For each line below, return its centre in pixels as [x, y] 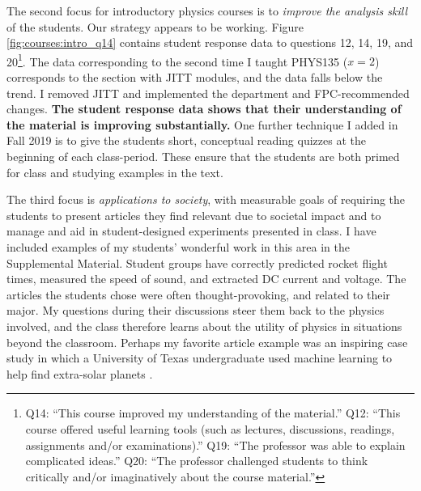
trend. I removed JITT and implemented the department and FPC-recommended [208, 93]
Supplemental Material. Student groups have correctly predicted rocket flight [197, 262]
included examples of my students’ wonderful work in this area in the [178, 246]
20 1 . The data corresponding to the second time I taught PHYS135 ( [177, 60]
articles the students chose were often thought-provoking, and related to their [198, 294]
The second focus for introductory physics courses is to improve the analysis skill [207, 11]
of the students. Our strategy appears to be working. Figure [155, 26]
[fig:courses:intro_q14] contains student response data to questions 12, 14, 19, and [210, 42]
